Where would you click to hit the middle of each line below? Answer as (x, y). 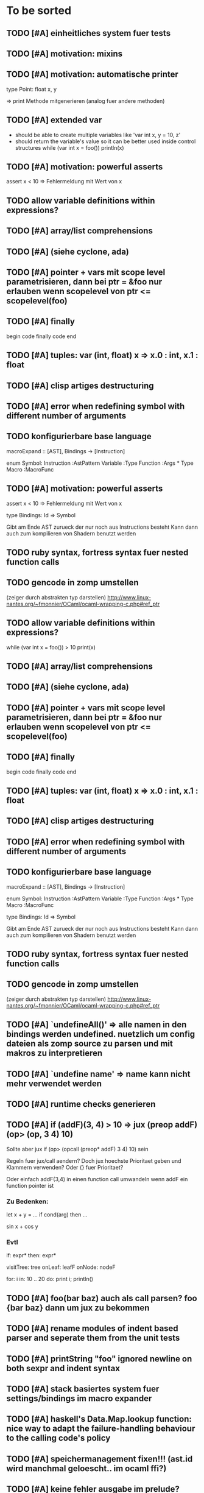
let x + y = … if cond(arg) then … (47, 1215)
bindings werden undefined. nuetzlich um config (101, 1034)
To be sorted (39, 11)
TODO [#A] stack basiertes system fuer (83, 1389)
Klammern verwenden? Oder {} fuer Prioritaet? (65, 1167)
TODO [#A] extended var (54, 120)
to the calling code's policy (58, 1438)
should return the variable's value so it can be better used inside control (105, 141)
